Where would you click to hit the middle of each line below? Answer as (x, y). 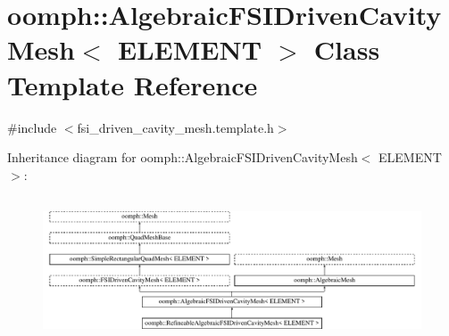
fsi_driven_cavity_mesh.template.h (175, 127)
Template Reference (133, 84)
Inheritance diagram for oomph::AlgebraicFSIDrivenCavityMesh (183, 157)
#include (32, 127)
